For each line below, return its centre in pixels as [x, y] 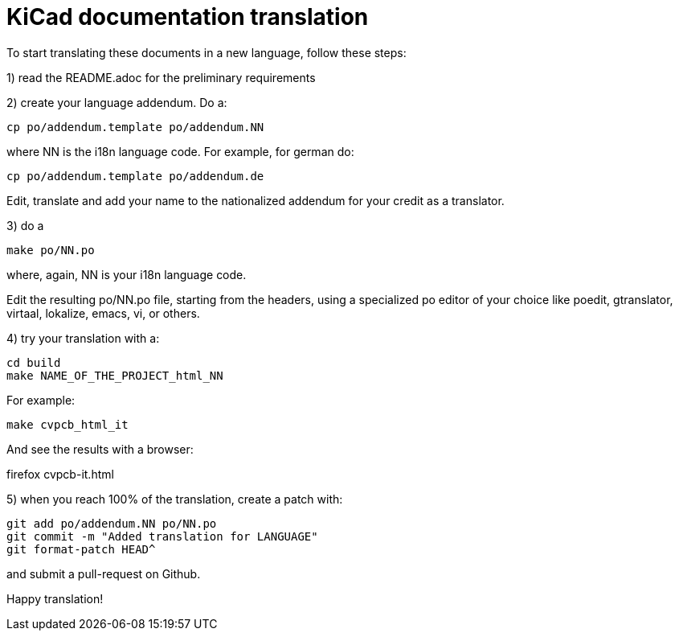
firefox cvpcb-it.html [60, 474]
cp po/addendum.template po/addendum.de [135, 176]
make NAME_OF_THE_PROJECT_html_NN [115, 375]
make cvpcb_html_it [67, 424]
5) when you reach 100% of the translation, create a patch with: [175, 499]
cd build [34, 362]
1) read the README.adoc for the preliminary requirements [161, 77]
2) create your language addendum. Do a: [117, 102]
